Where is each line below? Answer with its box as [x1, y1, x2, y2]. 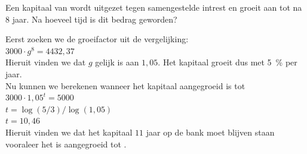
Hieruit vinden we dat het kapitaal [5, 125, 133, 138]
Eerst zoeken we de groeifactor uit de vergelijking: [5, 33, 189, 45]
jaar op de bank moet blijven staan [146, 125, 275, 138]
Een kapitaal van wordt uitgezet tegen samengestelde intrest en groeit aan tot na [5, 1, 302, 13]
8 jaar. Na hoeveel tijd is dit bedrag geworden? [5, 12, 177, 25]
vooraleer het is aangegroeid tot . [5, 137, 127, 150]
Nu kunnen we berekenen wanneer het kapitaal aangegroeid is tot [5, 79, 245, 92]
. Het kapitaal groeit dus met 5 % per [158, 56, 297, 68]
